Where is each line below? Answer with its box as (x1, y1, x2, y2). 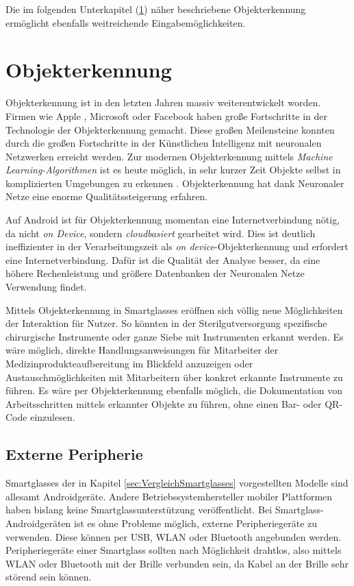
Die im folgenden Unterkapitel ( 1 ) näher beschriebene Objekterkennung (5, 2, 306, 16)
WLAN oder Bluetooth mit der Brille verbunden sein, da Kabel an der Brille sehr (5, 556, 349, 570)
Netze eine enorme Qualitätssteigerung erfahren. (5, 189, 208, 204)
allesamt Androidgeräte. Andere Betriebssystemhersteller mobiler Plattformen (5, 489, 333, 503)
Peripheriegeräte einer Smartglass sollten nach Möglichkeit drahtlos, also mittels (5, 543, 342, 557)
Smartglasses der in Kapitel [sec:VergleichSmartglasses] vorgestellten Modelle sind (5, 476, 349, 490)
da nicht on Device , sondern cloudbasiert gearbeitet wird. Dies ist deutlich (5, 225, 316, 240)
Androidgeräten (5, 515, 71, 530)
